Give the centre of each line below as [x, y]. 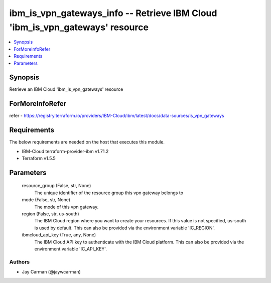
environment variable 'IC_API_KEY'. [71, 249]
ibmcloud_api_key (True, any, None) [59, 235]
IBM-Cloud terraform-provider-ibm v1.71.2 [65, 151]
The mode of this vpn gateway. [66, 207]
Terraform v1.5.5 [39, 159]
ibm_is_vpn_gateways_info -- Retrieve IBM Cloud [113, 13]
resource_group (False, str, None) [56, 186]
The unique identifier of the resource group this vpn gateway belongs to [109, 193]
